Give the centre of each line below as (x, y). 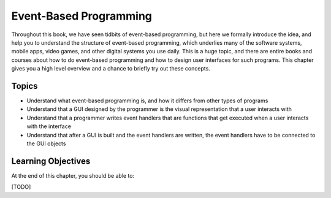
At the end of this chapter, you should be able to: (73, 175)
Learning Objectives (51, 161)
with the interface (49, 126)
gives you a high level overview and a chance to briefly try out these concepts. (111, 69)
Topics (25, 86)
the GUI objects (46, 143)
